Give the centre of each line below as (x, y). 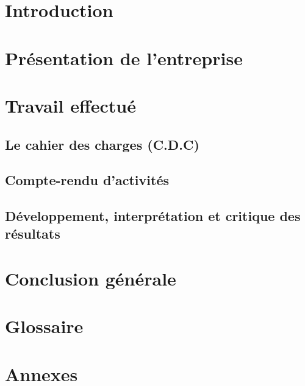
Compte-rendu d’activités (87, 180)
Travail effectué (70, 105)
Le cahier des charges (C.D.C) (102, 144)
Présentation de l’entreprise (124, 58)
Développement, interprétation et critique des (153, 216)
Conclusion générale (91, 279)
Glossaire (44, 326)
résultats (33, 233)
